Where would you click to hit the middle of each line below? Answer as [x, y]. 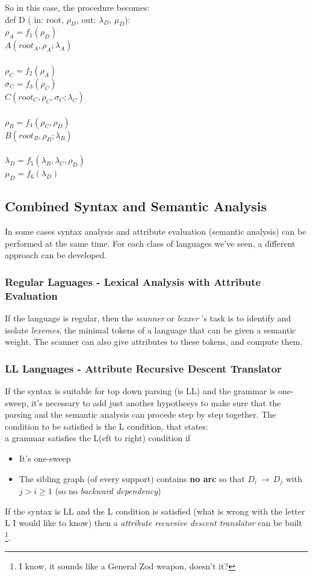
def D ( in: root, [34, 19]
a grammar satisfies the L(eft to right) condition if [98, 438]
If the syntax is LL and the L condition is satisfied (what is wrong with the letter [155, 511]
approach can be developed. [56, 255]
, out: [86, 19]
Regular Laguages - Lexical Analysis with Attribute [133, 281]
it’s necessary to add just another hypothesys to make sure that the [156, 402]
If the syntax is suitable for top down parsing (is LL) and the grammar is [140, 391]
